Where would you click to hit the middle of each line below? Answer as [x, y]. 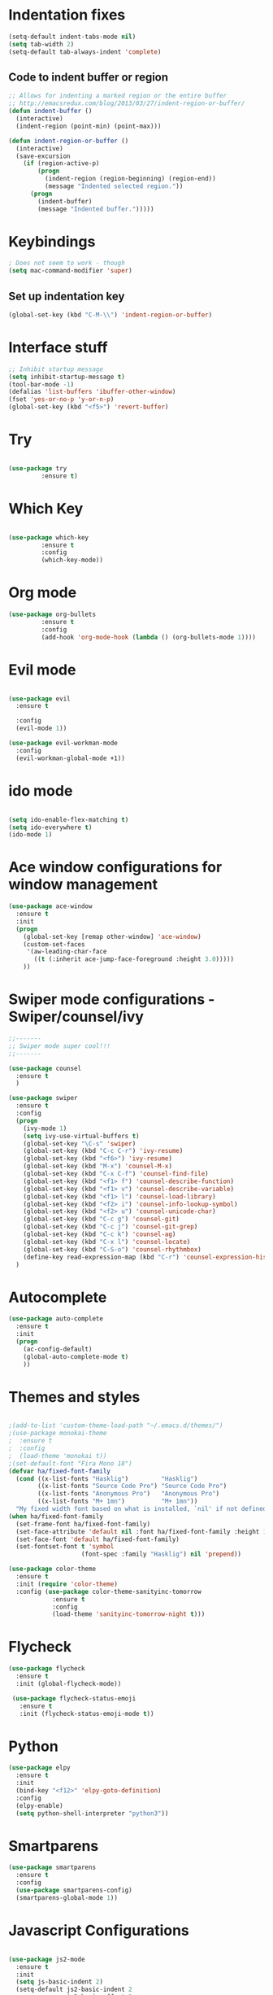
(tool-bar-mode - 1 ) [41, 384]
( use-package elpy [39, 1768]
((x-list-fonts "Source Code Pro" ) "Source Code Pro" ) [132, 1486]
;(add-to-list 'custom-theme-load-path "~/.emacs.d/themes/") [116, 1425]
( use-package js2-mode [47, 1959]
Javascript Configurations [99, 1931]
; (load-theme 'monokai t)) [58, 1456]
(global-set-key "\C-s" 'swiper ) [80, 1144]
